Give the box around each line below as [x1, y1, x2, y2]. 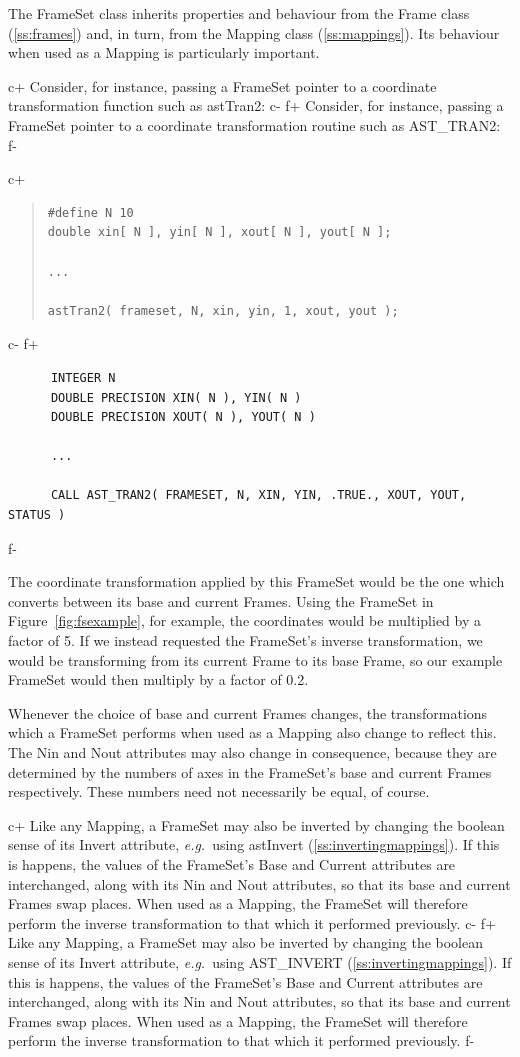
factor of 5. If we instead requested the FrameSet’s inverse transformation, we [8, 630, 483, 651]
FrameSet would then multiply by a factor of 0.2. [8, 669, 309, 690]
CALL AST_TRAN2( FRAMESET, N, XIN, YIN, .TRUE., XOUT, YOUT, [50, 488, 467, 503]
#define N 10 [47, 205, 134, 220]
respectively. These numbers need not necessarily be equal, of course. [8, 781, 430, 802]
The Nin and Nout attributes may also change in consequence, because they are [8, 742, 497, 762]
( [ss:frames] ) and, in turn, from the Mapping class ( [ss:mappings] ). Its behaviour [8, 22, 500, 43]
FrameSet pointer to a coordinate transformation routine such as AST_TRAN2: [8, 114, 501, 135]
